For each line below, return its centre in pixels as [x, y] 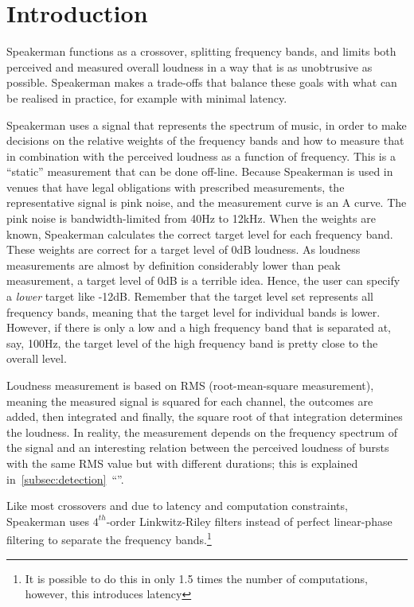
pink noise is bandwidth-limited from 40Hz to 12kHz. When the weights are [191, 218]
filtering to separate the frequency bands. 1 [109, 538]
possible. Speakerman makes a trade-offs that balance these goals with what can [202, 82]
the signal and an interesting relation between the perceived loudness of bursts [198, 447]
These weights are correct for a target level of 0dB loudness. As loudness [184, 249]
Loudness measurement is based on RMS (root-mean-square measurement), [190, 385]
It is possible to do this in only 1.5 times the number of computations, [197, 578]
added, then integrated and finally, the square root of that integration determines [205, 416]
